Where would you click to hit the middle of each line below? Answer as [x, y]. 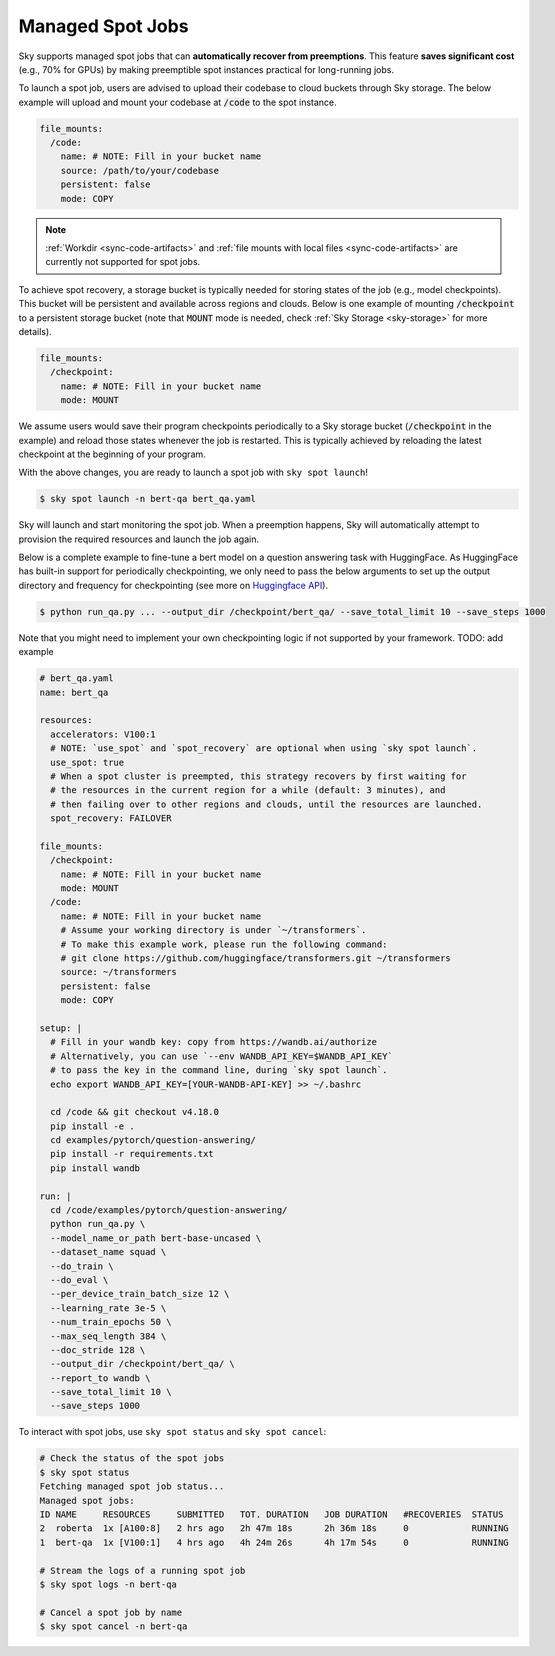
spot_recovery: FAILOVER [111, 818]
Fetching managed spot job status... [132, 1486]
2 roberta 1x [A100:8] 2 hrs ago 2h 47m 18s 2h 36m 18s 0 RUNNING [274, 1528]
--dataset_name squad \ [108, 1252]
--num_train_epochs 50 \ [111, 1322]
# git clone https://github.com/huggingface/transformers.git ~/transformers [256, 958]
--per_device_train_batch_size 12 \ [140, 1294]
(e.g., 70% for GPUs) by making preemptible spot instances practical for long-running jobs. [206, 69]
